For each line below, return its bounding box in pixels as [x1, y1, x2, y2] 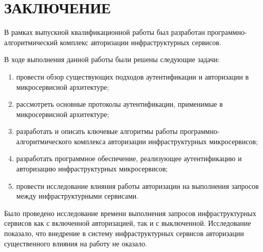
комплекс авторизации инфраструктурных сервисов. [59, 36, 221, 47]
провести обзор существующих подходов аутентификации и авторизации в [16, 71, 249, 82]
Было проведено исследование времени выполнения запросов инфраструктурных [4, 207, 256, 218]
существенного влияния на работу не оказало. [4, 238, 147, 248]
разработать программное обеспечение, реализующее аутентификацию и [16, 153, 242, 164]
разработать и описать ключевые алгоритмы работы [16, 126, 178, 137]
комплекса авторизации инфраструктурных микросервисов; [74, 135, 258, 146]
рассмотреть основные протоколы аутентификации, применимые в [16, 99, 223, 109]
